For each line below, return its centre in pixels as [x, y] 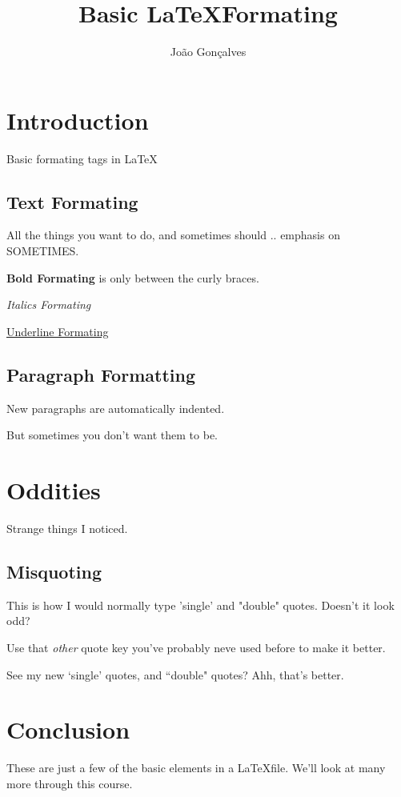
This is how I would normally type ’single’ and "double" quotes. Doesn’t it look [200, 605]
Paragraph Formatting [101, 374]
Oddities [54, 490]
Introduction [78, 120]
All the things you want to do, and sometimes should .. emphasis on [173, 235]
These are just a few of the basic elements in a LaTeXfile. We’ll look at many [196, 768]
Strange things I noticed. [67, 528]
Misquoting [54, 571]
